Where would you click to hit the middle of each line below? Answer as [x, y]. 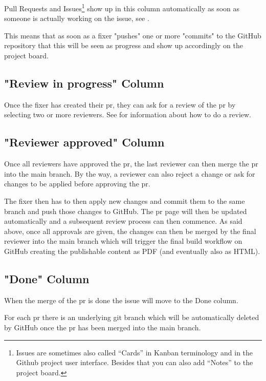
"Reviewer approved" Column [84, 142]
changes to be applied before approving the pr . [77, 184]
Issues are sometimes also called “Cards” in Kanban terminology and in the [135, 352]
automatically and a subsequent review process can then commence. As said [123, 221]
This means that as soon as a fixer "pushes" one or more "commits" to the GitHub [133, 35]
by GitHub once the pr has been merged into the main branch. [103, 327]
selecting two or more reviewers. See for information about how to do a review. [128, 114]
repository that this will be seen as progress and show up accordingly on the [124, 45]
